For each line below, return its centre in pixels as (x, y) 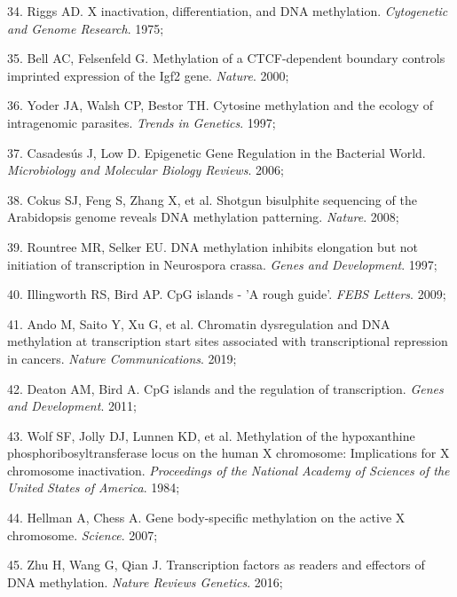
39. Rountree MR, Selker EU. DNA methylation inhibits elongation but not (213, 246)
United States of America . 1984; (94, 487)
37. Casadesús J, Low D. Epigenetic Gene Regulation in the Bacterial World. (217, 152)
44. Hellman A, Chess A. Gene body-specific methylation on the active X (206, 518)
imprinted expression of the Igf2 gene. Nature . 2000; (148, 75)
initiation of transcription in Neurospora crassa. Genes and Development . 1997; (222, 264)
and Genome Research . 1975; (86, 28)
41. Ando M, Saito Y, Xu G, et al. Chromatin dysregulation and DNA (199, 323)
